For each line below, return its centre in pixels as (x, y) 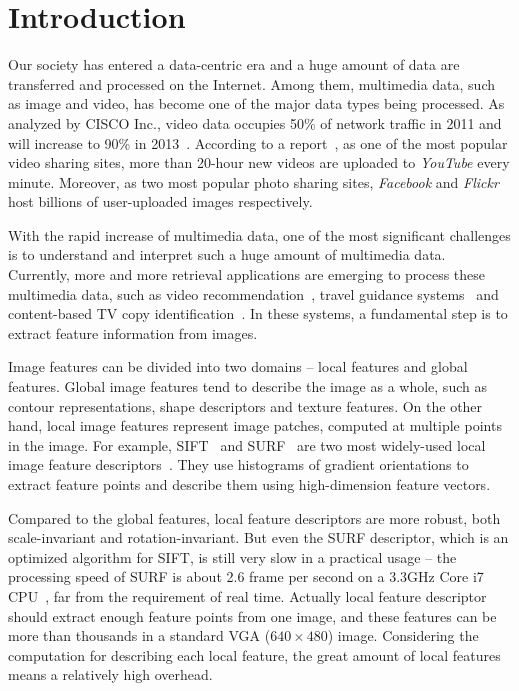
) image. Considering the (403, 635)
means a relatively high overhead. (110, 674)
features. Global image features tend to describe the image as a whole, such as (247, 386)
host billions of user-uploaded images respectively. (160, 201)
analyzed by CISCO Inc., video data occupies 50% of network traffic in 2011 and (255, 122)
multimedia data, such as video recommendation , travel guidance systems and (253, 293)
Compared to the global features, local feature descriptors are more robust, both (254, 517)
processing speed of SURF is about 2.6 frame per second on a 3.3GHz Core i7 (246, 576)
